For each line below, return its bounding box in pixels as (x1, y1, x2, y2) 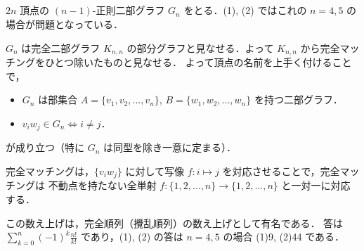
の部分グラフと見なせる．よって (126, 40, 274, 55)
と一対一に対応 (281, 178, 351, 193)
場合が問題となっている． (6, 16, 123, 31)
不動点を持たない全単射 (48, 178, 157, 193)
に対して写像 (125, 163, 185, 178)
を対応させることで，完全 (222, 163, 340, 178)
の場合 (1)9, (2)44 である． (223, 229, 344, 244)
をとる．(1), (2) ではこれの (183, 3, 307, 18)
